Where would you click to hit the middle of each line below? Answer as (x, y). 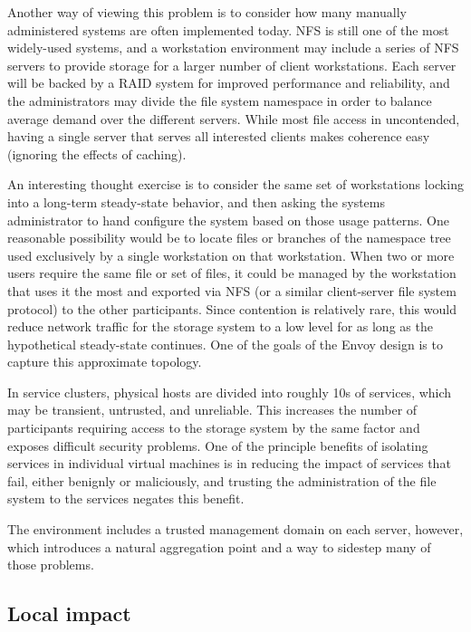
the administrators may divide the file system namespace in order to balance (220, 100)
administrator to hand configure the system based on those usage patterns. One (228, 220)
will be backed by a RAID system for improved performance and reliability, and (229, 83)
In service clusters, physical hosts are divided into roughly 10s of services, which (230, 392)
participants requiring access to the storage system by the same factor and (214, 428)
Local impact (69, 613)
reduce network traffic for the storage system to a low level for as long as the (220, 326)
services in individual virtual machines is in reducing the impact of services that (229, 463)
